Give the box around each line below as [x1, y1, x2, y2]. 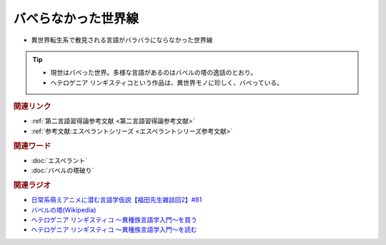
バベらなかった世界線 [13, 11, 139, 26]
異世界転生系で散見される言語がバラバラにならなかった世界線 [31, 36, 213, 44]
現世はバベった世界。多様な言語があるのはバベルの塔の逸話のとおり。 [50, 68, 257, 77]
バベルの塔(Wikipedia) [31, 205, 96, 214]
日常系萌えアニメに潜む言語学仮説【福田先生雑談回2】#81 [31, 196, 202, 204]
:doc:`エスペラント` [31, 156, 88, 165]
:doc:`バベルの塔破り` [31, 166, 94, 174]
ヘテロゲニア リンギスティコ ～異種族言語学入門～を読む [31, 225, 198, 234]
